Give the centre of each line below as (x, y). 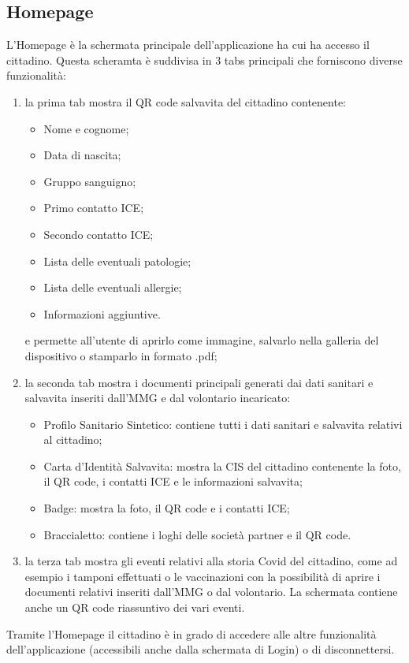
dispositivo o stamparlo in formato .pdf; (121, 355)
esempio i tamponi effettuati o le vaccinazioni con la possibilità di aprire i (203, 576)
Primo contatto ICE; (94, 208)
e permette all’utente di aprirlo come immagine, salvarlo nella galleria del (202, 340)
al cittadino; (73, 440)
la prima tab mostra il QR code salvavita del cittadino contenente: (185, 101)
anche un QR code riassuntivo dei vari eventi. (135, 607)
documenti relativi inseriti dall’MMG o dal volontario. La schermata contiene (211, 592)
